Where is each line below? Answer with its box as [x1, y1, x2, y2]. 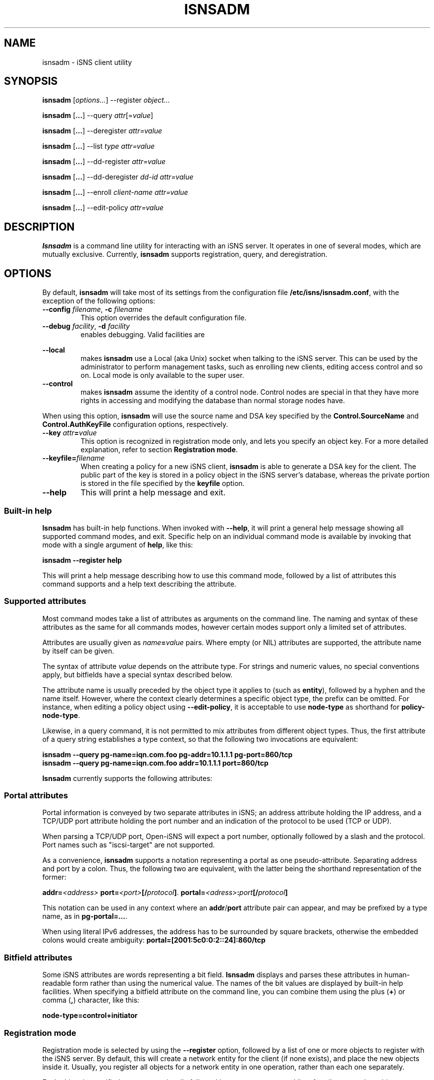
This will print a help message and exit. [80, 487, 226, 498]
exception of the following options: [42, 297, 156, 305]
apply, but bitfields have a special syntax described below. [42, 670, 233, 679]
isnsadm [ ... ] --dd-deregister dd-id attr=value [42, 173, 194, 181]
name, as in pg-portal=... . [42, 912, 128, 921]
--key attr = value [42, 428, 97, 437]
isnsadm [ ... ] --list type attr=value [42, 142, 155, 151]
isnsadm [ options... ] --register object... [42, 96, 170, 105]
